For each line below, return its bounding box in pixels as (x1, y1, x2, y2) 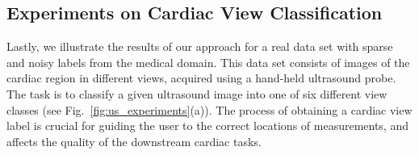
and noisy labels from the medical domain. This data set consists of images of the (6, 53, 410, 70)
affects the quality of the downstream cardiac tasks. (6, 132, 262, 149)
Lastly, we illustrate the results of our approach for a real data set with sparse (6, 38, 393, 55)
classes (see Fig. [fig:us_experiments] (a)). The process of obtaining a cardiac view (6, 101, 413, 118)
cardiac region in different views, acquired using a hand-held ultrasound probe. (6, 69, 396, 86)
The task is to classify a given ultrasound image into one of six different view (6, 85, 388, 102)
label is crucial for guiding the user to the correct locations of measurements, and (6, 117, 409, 134)
